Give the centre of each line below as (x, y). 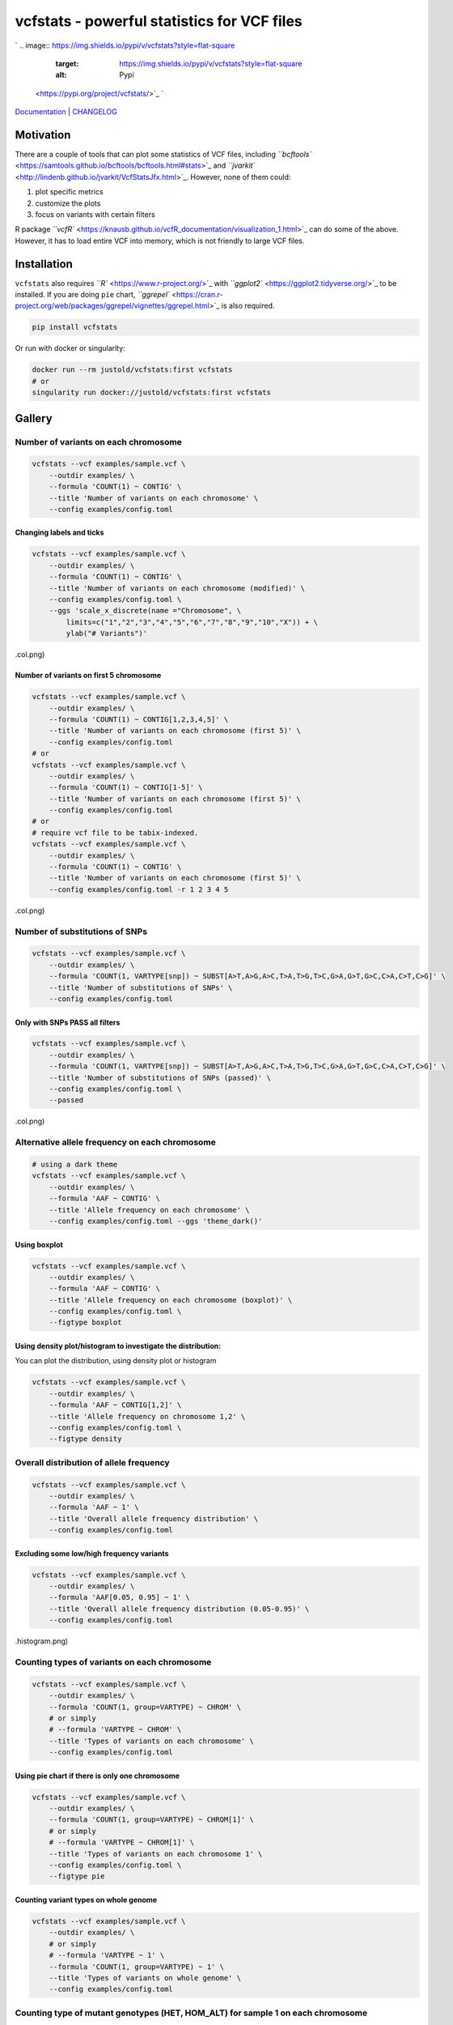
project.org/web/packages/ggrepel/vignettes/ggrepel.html (112, 306)
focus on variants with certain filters (95, 214)
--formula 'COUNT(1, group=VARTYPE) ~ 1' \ (136, 1967)
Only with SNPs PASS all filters (68, 1022)
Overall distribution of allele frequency (92, 1462)
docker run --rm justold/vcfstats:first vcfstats (132, 370)
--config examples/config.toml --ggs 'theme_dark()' (156, 1221)
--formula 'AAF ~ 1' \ (94, 1507)
